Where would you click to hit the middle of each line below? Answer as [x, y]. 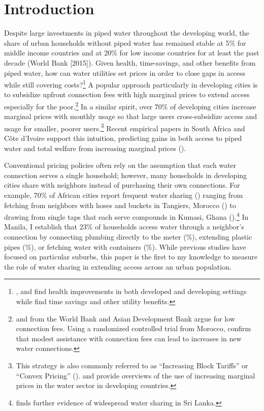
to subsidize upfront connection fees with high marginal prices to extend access [127, 94]
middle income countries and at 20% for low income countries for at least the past [132, 53]
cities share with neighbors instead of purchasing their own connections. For [122, 185]
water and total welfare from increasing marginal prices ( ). [95, 148]
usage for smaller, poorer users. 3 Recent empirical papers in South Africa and [125, 127]
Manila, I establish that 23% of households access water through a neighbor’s [124, 227]
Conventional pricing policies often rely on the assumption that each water [120, 165]
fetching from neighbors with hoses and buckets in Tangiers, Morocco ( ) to [120, 205]
